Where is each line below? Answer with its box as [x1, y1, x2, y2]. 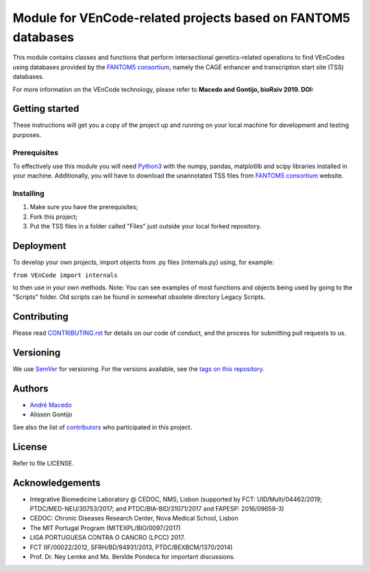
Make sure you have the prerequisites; [29, 203, 138, 211]
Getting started [12, 103, 79, 115]
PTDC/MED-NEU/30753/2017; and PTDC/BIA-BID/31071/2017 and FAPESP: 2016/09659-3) [29, 505, 284, 513]
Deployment [12, 240, 66, 252]
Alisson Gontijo [29, 410, 73, 418]
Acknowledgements [12, 477, 101, 488]
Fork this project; [29, 213, 78, 221]
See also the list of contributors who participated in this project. [12, 422, 193, 431]
